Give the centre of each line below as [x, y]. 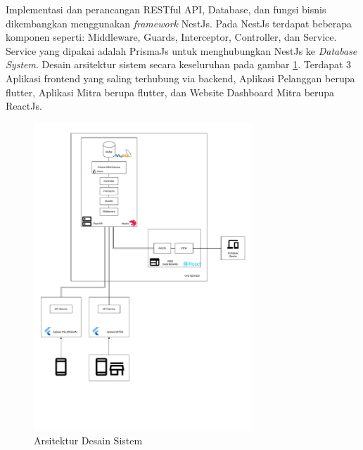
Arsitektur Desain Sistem [88, 441]
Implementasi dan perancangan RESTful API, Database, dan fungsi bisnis [166, 9]
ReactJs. [24, 106]
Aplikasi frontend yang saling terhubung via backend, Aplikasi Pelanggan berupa [180, 78]
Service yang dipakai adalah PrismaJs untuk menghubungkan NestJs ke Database [181, 50]
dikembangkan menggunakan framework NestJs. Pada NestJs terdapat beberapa [179, 23]
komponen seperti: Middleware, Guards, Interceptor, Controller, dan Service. [171, 37]
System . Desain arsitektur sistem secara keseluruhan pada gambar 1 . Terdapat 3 [179, 64]
